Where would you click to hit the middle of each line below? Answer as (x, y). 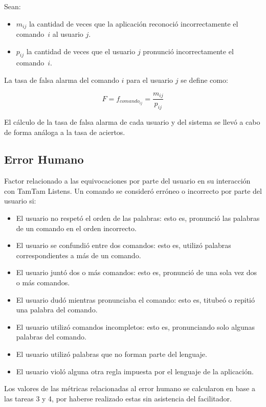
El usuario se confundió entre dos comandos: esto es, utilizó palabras (124, 245)
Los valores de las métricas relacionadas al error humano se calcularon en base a (130, 388)
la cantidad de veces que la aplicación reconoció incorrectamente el (134, 23)
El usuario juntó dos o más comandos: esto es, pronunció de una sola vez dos (137, 272)
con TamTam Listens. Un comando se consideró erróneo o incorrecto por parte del (133, 190)
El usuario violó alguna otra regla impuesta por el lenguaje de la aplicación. (135, 371)
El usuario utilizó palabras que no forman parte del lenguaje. (112, 354)
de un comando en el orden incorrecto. (76, 228)
